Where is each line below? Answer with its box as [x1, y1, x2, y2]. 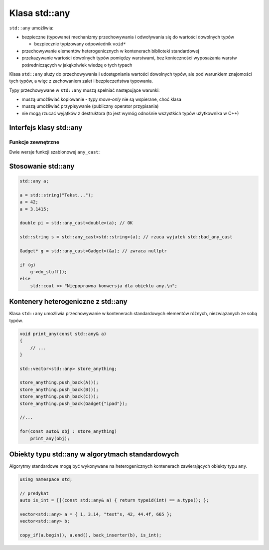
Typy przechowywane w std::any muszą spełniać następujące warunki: [9, 87, 160, 93]
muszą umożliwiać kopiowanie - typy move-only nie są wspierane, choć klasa [21, 96, 182, 102]
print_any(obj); [30, 435, 70, 441]
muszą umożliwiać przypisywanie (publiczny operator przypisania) [21, 103, 159, 109]
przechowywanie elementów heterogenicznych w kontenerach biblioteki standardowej [21, 48, 199, 54]
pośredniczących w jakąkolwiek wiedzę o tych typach [21, 62, 133, 68]
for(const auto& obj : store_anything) [19, 429, 117, 434]
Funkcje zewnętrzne [9, 139, 60, 146]
